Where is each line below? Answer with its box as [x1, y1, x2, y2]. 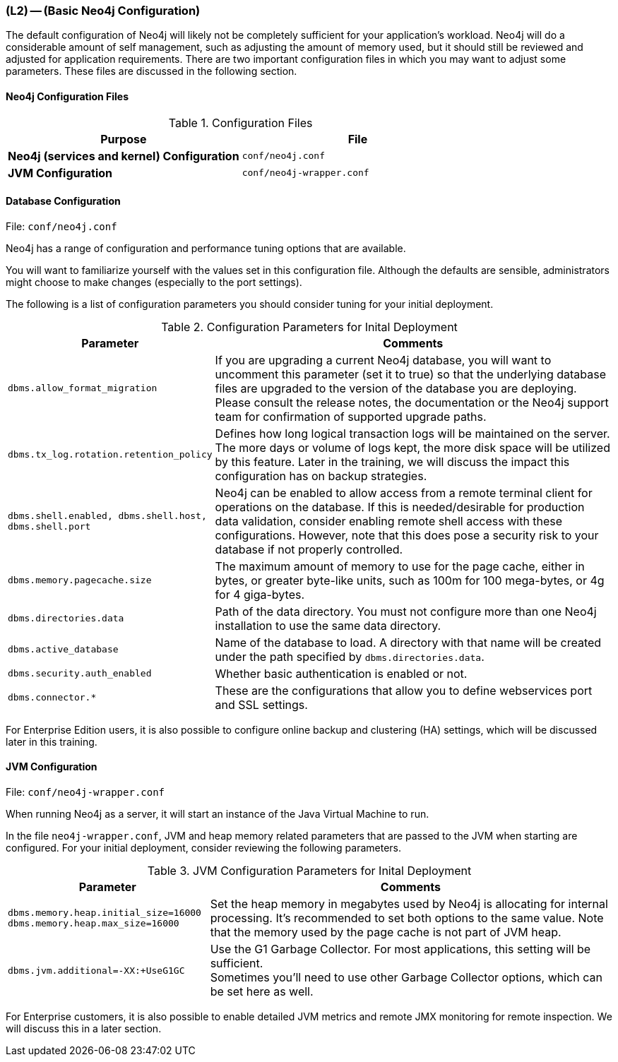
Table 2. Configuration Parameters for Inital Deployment [161, 319, 458, 334]
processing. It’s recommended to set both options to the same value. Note [210, 911, 604, 926]
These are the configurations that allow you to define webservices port [215, 683, 593, 698]
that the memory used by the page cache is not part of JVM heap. [210, 925, 561, 940]
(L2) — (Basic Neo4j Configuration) [6, 4, 201, 18]
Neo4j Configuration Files [6, 90, 129, 102]
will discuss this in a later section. [6, 1022, 162, 1035]
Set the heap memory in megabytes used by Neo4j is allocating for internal [210, 897, 608, 912]
